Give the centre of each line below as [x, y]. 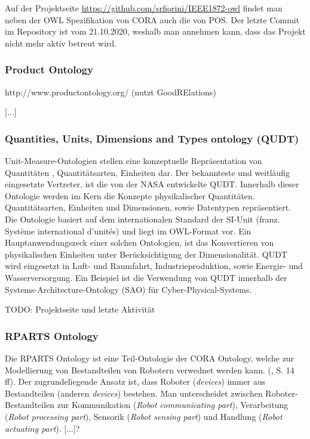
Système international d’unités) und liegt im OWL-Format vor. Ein [128, 231]
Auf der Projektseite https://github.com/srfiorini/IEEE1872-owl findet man [144, 8]
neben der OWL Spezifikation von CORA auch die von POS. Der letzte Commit [152, 19]
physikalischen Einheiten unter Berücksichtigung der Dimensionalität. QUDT [146, 254]
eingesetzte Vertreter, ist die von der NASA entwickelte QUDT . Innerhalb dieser [152, 184]
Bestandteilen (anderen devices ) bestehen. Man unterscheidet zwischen [134, 393]
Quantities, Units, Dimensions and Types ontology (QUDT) [152, 138]
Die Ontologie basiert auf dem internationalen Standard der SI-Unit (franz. [142, 219]
